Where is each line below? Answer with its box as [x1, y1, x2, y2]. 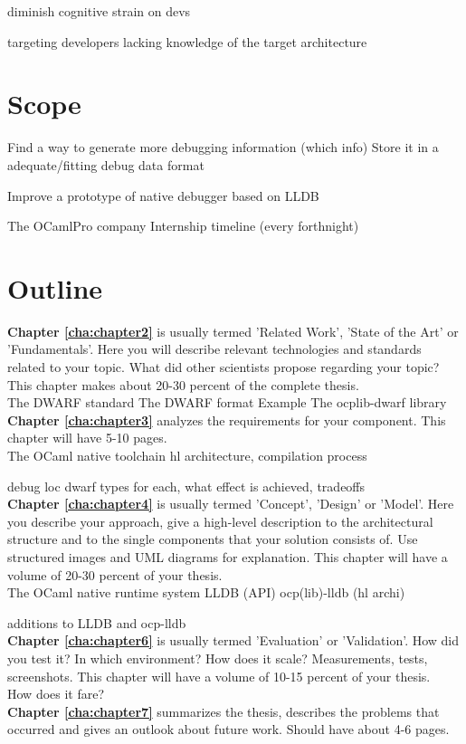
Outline [7, 269, 103, 306]
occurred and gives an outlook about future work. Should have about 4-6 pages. [7, 720, 450, 739]
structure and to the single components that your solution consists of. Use [7, 529, 418, 548]
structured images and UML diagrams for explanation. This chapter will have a [7, 547, 448, 566]
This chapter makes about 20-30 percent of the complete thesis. [7, 375, 359, 394]
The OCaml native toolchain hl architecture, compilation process [7, 445, 367, 464]
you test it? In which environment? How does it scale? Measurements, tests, [7, 648, 428, 667]
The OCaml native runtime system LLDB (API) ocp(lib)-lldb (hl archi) [7, 583, 405, 602]
